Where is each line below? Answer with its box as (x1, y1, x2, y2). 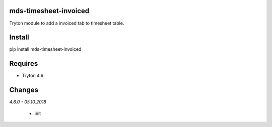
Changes (9, 86, 39, 94)
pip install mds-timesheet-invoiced (9, 46, 82, 52)
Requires (9, 59, 38, 68)
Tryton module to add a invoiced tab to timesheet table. (9, 20, 124, 26)
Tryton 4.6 (22, 73, 44, 79)
